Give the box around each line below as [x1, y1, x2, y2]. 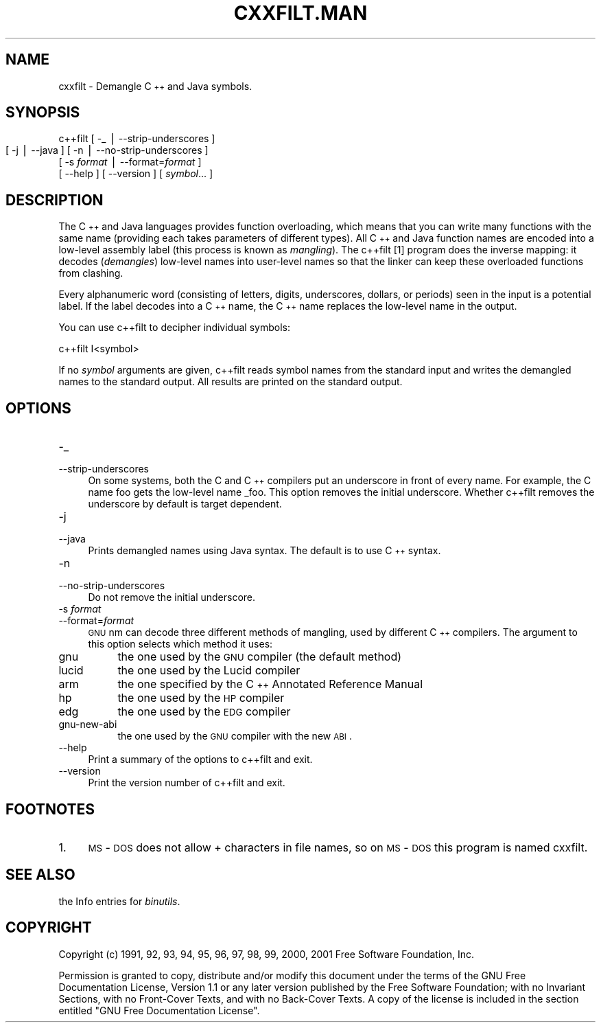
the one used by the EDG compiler [117, 705, 291, 719]
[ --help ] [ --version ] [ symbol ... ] [58, 168, 213, 180]
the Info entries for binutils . [58, 895, 180, 907]
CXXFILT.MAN [233, 1, 368, 25]
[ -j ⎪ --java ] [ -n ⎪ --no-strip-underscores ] [5, 144, 209, 157]
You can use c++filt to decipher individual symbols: [58, 321, 290, 334]
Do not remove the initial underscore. [88, 591, 256, 604]
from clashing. [58, 267, 123, 279]
